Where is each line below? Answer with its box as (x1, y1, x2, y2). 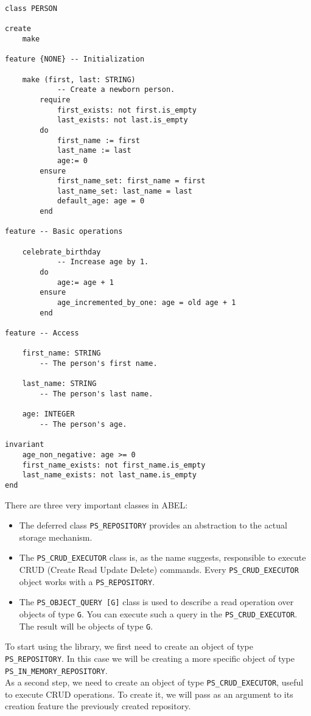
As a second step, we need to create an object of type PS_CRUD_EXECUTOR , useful (5, 676, 304, 689)
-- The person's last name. (40, 389, 153, 398)
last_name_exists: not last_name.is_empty (22, 471, 197, 480)
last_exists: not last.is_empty (57, 116, 188, 125)
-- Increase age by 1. (57, 258, 149, 267)
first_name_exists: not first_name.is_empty (22, 460, 206, 469)
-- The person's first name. (40, 359, 158, 368)
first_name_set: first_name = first (57, 177, 206, 186)
